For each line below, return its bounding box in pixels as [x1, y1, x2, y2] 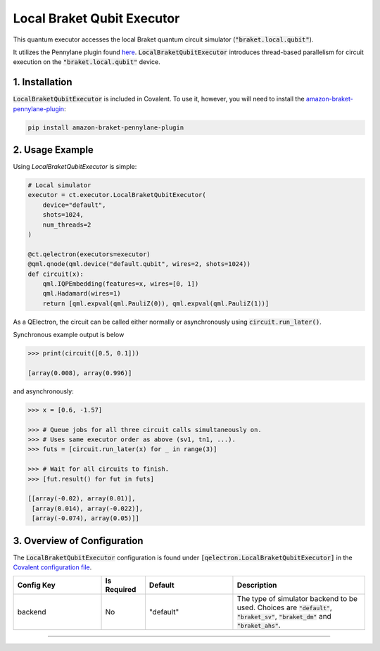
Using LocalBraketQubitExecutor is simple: [13, 163, 137, 171]
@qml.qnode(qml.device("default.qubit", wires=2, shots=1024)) [27, 260, 251, 268]
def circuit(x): [27, 270, 84, 278]
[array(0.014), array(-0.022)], [32, 504, 144, 512]
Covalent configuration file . [13, 563, 92, 571]
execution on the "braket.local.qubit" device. [13, 58, 161, 66]
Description [236, 581, 277, 590]
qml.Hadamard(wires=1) [42, 289, 121, 298]
